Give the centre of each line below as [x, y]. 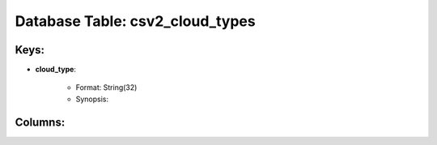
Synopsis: [92, 99]
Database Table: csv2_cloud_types [135, 21]
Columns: [40, 122]
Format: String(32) [106, 87]
